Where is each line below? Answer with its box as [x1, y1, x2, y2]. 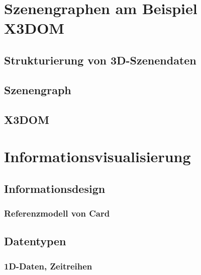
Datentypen [4, 233, 66, 249]
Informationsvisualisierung [4, 146, 191, 167]
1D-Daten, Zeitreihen [4, 259, 92, 272]
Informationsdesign [4, 180, 106, 196]
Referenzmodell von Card [4, 207, 110, 219]
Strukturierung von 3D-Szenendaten [4, 52, 196, 67]
